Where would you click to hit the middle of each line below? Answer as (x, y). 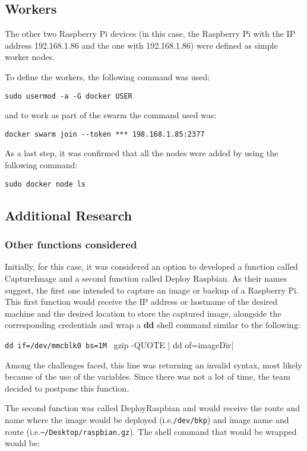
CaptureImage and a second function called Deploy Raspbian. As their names (146, 278)
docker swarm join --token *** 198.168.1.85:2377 (105, 134)
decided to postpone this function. (67, 388)
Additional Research (69, 215)
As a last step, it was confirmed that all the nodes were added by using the (142, 153)
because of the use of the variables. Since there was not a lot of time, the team (148, 376)
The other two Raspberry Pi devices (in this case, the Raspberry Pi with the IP (150, 34)
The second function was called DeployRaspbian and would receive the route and (152, 408)
